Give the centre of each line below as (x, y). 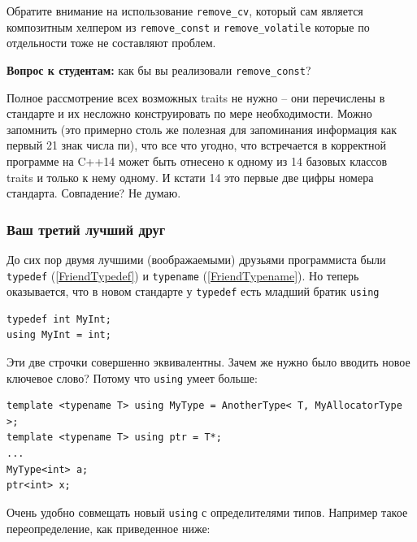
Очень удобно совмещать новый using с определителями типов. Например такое (207, 512)
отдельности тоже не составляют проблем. (111, 43)
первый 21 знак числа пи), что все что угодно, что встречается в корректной (196, 145)
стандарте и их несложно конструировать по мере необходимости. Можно (189, 113)
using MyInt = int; (59, 335)
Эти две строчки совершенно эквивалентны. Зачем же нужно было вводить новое (208, 362)
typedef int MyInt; (59, 319)
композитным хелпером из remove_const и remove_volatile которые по (188, 26)
